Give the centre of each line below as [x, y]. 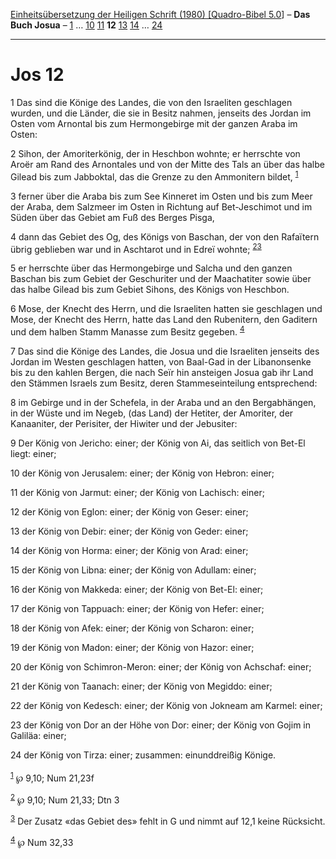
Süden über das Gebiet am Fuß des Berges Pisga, [112, 217]
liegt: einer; [33, 453]
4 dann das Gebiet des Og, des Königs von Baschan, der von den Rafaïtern [165, 236]
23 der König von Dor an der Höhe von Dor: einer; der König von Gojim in [161, 725]
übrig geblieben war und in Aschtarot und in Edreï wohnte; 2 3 [136, 248]
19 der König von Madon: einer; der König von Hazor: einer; [132, 647]
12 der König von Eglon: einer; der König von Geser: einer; [129, 511]
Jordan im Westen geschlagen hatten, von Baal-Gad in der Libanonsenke [161, 361]
